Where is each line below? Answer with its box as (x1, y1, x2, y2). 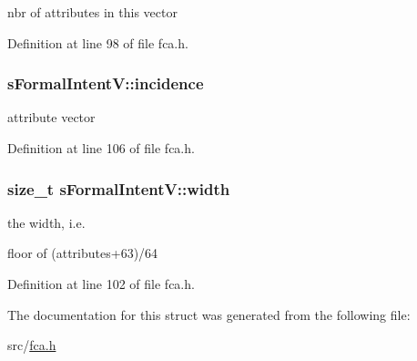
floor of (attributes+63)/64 (7, 243, 158, 263)
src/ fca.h (7, 335, 56, 355)
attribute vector (7, 108, 96, 127)
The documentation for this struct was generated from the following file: (7, 304, 411, 324)
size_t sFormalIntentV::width (7, 177, 230, 200)
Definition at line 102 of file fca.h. (7, 274, 195, 293)
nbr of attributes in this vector (7, 3, 178, 21)
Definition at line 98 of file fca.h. (7, 33, 188, 52)
